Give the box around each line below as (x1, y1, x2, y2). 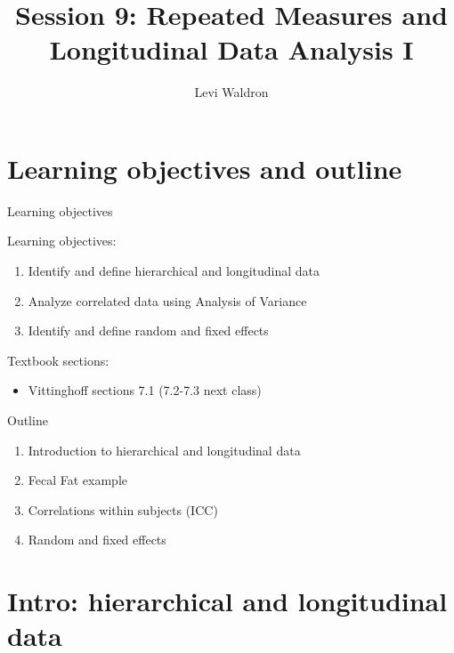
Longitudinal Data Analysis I (49, 31, 414, 68)
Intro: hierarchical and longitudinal (7, 583, 448, 619)
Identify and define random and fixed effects (28, 321, 269, 340)
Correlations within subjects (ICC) (28, 500, 218, 519)
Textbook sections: (7, 351, 109, 369)
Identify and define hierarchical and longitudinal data (28, 262, 320, 280)
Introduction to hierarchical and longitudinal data (28, 440, 301, 459)
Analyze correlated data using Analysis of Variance (28, 291, 307, 310)
